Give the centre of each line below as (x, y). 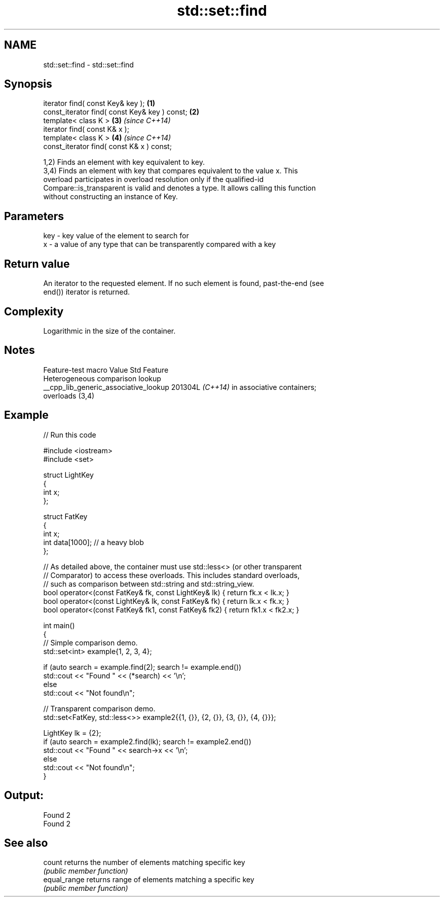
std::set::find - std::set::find (88, 64)
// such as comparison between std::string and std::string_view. (149, 584)
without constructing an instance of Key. (110, 197)
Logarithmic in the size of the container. (109, 331)
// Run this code (70, 435)
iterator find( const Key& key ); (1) (99, 103)
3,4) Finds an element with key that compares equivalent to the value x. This (171, 171)
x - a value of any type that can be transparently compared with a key (160, 244)
